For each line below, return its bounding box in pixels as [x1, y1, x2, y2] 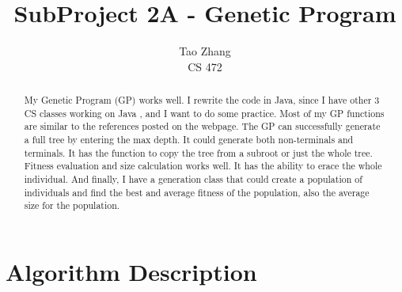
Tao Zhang [179, 43, 231, 59]
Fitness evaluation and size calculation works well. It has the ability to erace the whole [24, 159, 382, 173]
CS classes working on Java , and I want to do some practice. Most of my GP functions [24, 106, 385, 119]
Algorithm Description [6, 256, 257, 288]
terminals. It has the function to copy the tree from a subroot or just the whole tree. [24, 146, 373, 159]
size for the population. [24, 199, 120, 212]
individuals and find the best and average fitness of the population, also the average [24, 185, 370, 199]
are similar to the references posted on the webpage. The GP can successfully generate [24, 119, 381, 133]
